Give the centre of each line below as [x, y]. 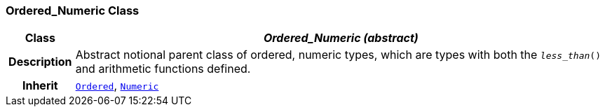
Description [40, 62]
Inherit [40, 86]
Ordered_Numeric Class [73, 10]
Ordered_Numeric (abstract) [341, 38]
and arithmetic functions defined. [163, 69]
